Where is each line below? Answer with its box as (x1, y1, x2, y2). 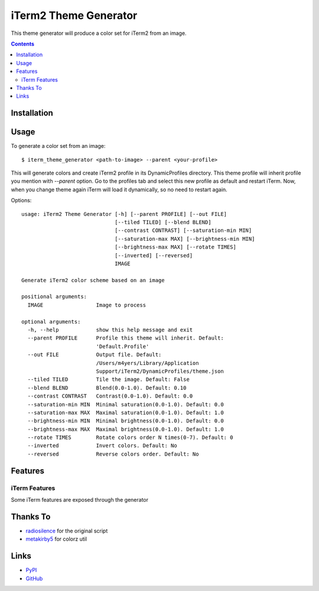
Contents (11, 40, 35, 47)
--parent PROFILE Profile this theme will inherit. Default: (27, 335, 224, 341)
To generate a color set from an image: (11, 143, 106, 150)
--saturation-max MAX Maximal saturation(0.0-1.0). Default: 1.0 (27, 409, 224, 416)
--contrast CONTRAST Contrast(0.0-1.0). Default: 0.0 (27, 393, 193, 399)
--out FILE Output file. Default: (27, 351, 162, 358)
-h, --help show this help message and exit (27, 327, 193, 334)
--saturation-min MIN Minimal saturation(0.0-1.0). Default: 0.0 (27, 401, 224, 408)
